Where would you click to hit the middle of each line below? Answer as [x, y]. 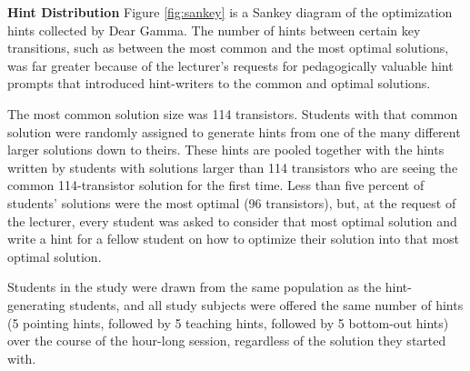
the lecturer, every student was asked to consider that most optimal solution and [232, 221]
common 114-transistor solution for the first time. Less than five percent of [216, 185]
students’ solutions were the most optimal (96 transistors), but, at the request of [232, 202]
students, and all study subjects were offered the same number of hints [266, 304]
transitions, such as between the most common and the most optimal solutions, [228, 48]
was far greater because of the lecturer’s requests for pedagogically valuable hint [230, 65]
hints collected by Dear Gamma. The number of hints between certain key [214, 30]
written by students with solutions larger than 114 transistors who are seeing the [233, 167]
